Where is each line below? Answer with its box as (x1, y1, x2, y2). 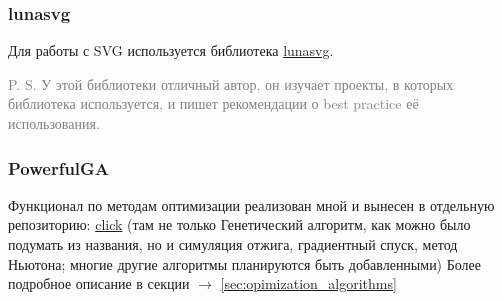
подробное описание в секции (8, 273, 190, 294)
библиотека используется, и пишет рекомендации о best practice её (8, 93, 419, 114)
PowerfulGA (8, 155, 110, 180)
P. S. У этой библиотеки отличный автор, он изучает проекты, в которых (8, 73, 454, 94)
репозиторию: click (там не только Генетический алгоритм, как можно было (8, 214, 471, 235)
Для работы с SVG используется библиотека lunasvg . (8, 40, 334, 61)
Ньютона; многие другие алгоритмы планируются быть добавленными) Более (8, 253, 481, 274)
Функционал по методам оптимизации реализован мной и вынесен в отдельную (8, 194, 495, 215)
